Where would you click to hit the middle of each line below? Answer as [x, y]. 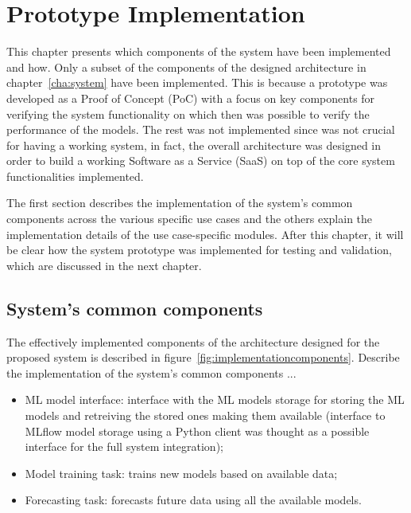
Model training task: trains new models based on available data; [181, 473]
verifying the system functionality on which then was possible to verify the [188, 114]
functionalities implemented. [75, 176]
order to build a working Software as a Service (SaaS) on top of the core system [201, 161]
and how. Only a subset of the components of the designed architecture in [186, 67]
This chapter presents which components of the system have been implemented [199, 51]
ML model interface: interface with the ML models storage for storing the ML [215, 399]
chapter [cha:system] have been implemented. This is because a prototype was [197, 82]
